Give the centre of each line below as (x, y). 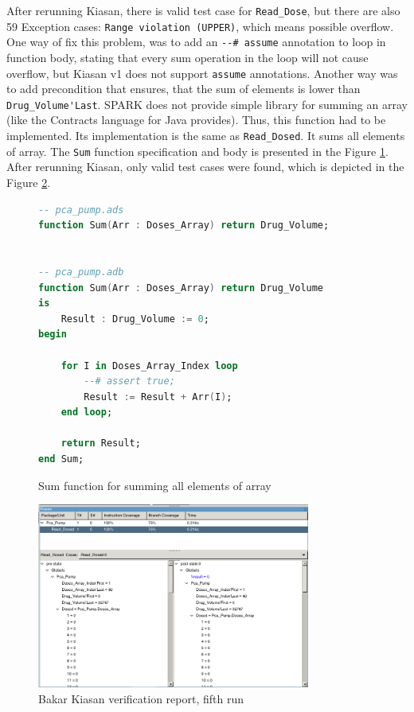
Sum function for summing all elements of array (155, 485)
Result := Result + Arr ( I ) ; (158, 397)
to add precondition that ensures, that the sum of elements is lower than (184, 89)
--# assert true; (129, 381)
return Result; (101, 444)
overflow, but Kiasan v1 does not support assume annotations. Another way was (202, 73)
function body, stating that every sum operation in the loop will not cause (187, 57)
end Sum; (61, 459)
